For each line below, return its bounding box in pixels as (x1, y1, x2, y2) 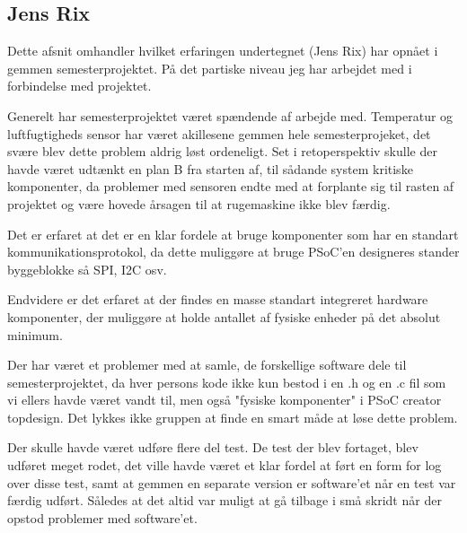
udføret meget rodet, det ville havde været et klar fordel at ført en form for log (7, 456, 442, 475)
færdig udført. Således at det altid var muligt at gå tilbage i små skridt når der (7, 491, 442, 510)
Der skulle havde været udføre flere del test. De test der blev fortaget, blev (7, 438, 419, 457)
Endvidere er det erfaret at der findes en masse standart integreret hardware (7, 290, 428, 309)
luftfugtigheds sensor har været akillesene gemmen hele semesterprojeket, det (7, 124, 431, 143)
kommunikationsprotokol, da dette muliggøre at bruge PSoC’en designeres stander (7, 242, 460, 261)
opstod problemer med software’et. (7, 508, 198, 527)
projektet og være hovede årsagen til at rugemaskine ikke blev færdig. (7, 194, 391, 213)
